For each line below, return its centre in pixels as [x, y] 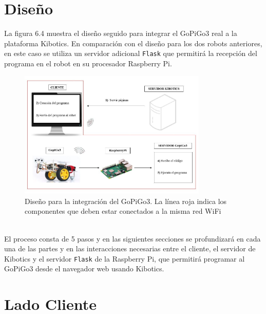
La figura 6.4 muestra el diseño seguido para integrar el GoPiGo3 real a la [121, 33]
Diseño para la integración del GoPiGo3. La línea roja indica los [126, 201]
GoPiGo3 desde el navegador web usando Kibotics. [84, 269]
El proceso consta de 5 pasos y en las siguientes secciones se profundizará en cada [132, 238]
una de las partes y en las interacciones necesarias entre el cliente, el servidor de [130, 248]
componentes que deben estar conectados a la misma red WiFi [123, 211]
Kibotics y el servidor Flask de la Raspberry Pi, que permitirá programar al [125, 258]
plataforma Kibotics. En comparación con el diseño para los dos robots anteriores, [133, 43]
